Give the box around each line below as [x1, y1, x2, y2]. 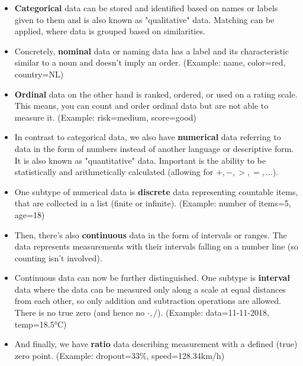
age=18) [14, 208, 45, 221]
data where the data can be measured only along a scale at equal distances [14, 283, 286, 295]
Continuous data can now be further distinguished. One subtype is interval [14, 271, 290, 284]
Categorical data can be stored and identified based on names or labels [14, 2, 278, 14]
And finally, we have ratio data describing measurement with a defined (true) [14, 338, 298, 350]
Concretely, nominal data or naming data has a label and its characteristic [14, 44, 289, 57]
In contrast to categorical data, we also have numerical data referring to [14, 131, 281, 143]
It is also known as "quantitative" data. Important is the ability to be [14, 154, 266, 166]
